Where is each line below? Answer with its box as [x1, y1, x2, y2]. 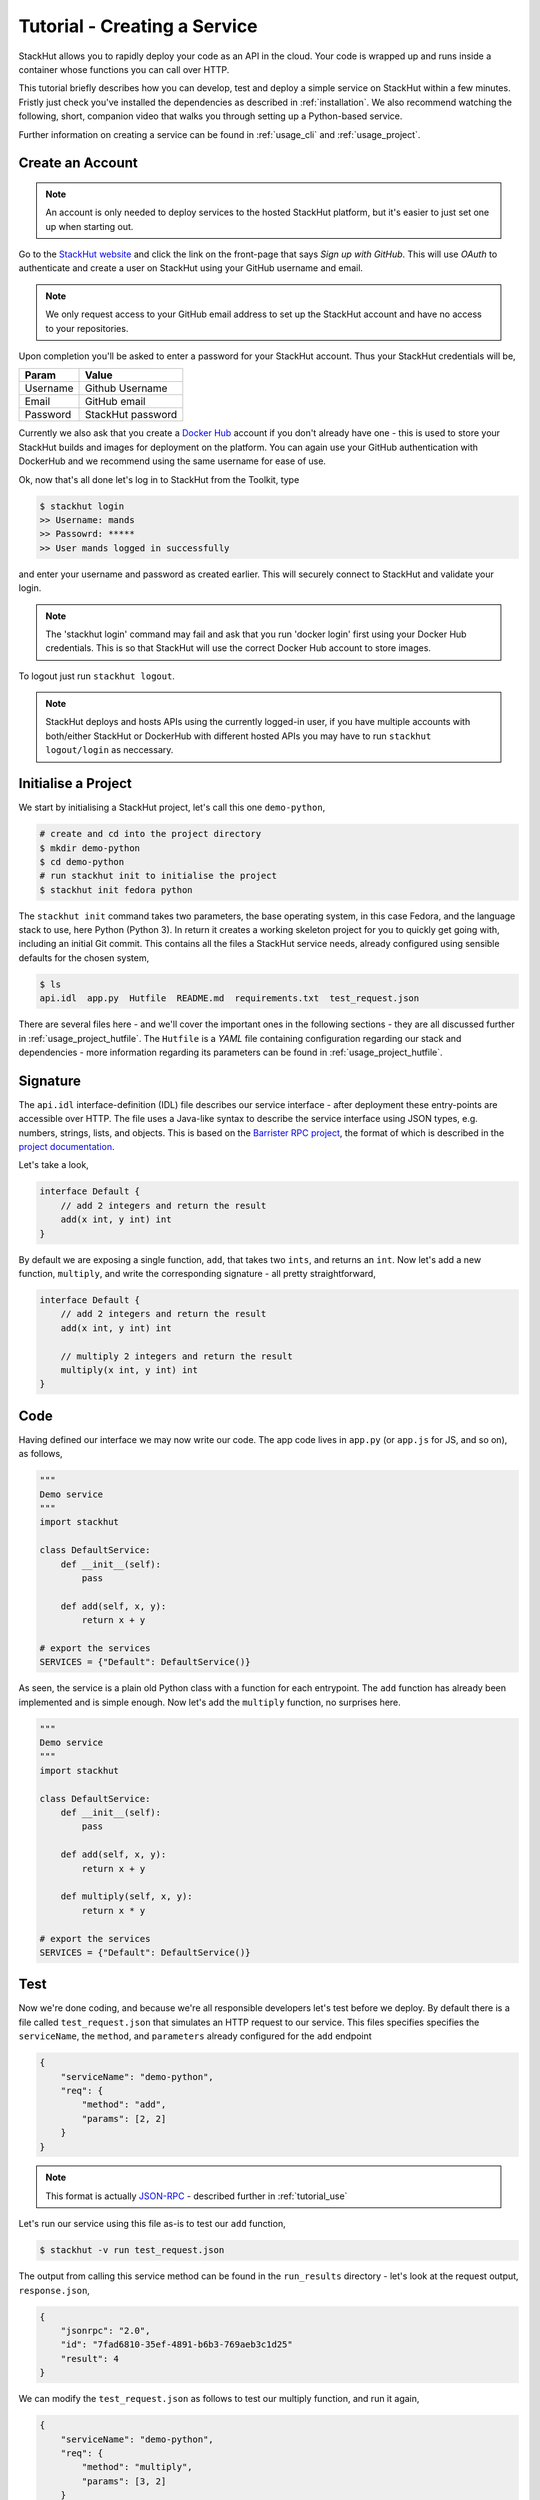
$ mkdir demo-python [39, 842, 140, 854]
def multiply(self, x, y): [60, 1891, 194, 1902]
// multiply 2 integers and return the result [60, 1350, 294, 1362]
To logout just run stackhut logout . [18, 670, 175, 682]
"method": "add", [81, 2099, 167, 2110]
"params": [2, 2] [81, 2113, 167, 2124]
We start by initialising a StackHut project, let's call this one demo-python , [18, 801, 326, 814]
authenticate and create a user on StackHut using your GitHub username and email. [18, 262, 364, 274]
